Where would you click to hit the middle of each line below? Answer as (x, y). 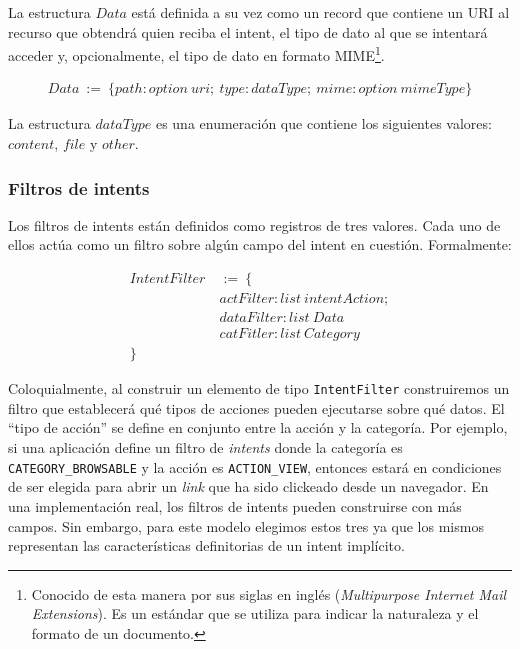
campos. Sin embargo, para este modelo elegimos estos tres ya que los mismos (246, 525)
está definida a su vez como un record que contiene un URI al (320, 12)
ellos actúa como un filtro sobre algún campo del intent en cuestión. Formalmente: (260, 244)
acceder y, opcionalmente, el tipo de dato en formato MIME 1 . (196, 53)
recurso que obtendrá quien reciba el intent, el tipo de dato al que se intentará (248, 31)
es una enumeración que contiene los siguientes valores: (323, 123)
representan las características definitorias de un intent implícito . (206, 545)
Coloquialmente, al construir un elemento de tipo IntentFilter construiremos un (259, 388)
